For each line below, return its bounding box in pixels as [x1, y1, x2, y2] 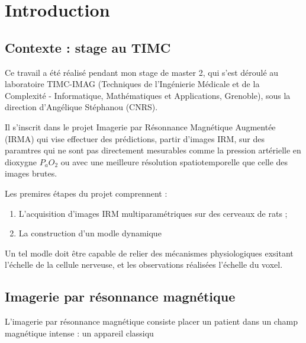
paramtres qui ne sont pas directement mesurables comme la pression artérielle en [5, 144, 301, 156]
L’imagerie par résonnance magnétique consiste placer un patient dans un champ [5, 315, 298, 328]
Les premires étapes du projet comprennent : [5, 187, 168, 199]
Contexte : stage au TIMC [5, 38, 171, 56]
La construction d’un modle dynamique [18, 227, 162, 239]
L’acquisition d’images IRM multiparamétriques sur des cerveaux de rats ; [18, 207, 288, 219]
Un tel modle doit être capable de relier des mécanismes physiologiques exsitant [5, 246, 294, 259]
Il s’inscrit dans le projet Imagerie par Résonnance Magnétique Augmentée [5, 120, 276, 133]
